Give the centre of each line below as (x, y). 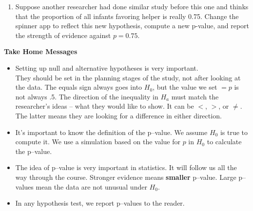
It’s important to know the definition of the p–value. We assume (111, 132)
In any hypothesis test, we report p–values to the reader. (100, 203)
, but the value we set (185, 87)
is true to (234, 132)
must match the (195, 96)
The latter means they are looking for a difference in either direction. (118, 115)
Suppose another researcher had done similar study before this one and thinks (132, 6)
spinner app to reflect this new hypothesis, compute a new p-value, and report (132, 26)
